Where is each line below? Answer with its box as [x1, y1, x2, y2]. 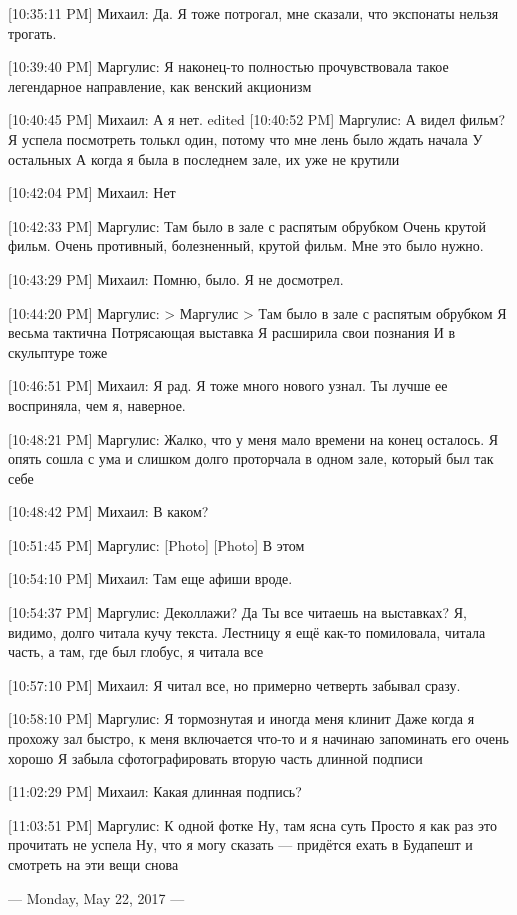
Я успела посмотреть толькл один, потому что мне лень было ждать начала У [8, 128, 483, 149]
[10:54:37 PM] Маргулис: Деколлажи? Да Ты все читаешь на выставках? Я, [8, 602, 467, 623]
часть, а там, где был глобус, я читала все [8, 641, 264, 662]
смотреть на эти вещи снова [8, 854, 179, 874]
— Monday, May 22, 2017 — [8, 887, 185, 908]
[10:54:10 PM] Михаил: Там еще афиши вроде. [8, 568, 293, 589]
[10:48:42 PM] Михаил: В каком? [8, 501, 209, 522]
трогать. [8, 22, 57, 43]
